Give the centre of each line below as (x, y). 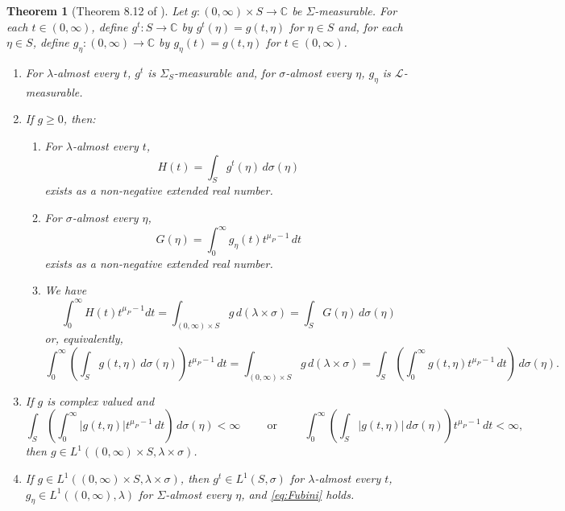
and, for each (370, 26)
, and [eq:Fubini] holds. (298, 494)
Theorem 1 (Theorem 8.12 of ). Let (97, 10)
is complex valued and (101, 400)
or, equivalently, (84, 338)
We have (66, 290)
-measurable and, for (225, 72)
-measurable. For (356, 10)
